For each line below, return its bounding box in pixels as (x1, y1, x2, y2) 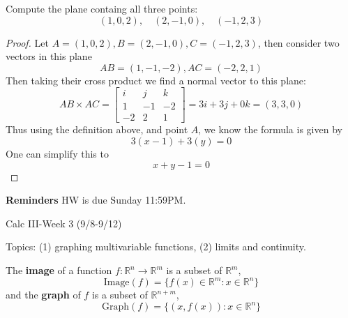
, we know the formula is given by (198, 122, 342, 137)
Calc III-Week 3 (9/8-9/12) (6, 215, 122, 230)
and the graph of (6, 287, 81, 302)
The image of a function (6, 263, 112, 278)
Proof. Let (6, 35, 49, 50)
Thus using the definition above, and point (6, 122, 188, 137)
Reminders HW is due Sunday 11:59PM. (6, 192, 186, 207)
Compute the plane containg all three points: (6, 1, 198, 15)
